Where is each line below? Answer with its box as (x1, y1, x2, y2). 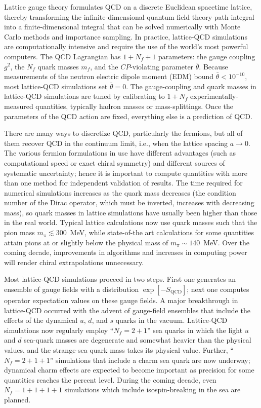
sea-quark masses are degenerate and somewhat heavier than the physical (24, 335, 251, 345)
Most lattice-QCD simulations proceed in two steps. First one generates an (4, 274, 236, 284)
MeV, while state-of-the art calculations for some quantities (70, 227, 254, 238)
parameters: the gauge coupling (158, 51, 255, 61)
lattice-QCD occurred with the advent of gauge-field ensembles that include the (4, 305, 250, 315)
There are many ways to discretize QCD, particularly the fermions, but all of (4, 128, 243, 138)
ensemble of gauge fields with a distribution (4, 284, 139, 294)
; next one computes (187, 284, 249, 294)
